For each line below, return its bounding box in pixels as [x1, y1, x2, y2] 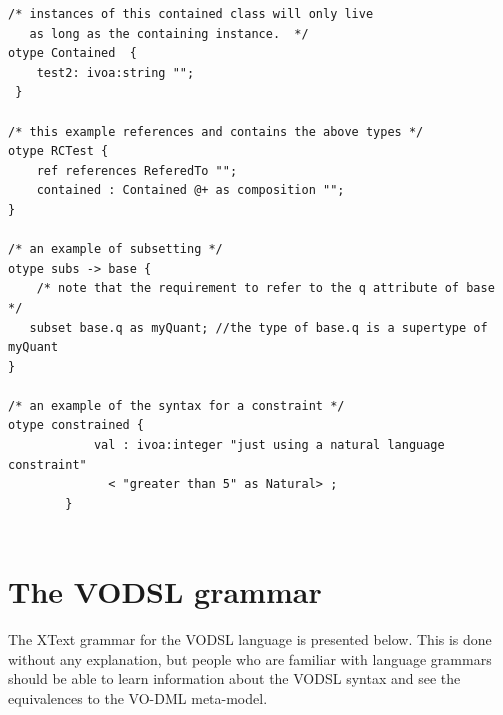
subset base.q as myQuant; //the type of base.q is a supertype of [29, 320, 488, 335]
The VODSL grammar [8, 571, 322, 612]
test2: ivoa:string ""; [36, 65, 195, 80]
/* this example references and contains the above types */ [8, 124, 424, 139]
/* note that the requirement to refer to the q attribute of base [36, 281, 495, 296]
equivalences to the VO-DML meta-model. [8, 687, 268, 708]
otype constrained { [8, 418, 145, 433]
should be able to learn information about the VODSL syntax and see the [8, 668, 461, 689]
